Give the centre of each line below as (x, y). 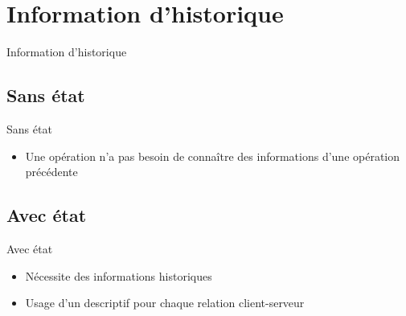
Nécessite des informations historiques (119, 275)
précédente (51, 172)
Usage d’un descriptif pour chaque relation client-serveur (165, 303)
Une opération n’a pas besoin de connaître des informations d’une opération (213, 156)
